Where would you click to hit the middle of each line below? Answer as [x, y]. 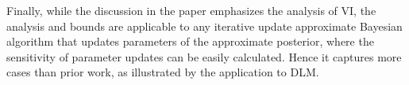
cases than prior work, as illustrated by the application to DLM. [163, 72]
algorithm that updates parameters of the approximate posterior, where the [190, 41]
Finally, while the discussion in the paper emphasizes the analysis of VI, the [191, 10]
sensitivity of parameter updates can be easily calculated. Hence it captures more [204, 56]
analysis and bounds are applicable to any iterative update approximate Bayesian [204, 26]
